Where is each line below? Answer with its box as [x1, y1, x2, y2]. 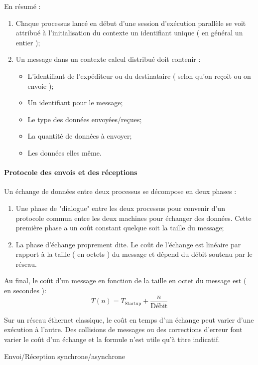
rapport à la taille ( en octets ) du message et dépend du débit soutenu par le [15, 249, 253, 259]
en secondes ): [4, 285, 46, 296]
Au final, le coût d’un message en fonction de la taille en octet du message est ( [4, 275, 247, 286]
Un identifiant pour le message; [27, 97, 123, 108]
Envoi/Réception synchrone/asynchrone [4, 351, 125, 361]
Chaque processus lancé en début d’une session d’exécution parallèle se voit [15, 17, 246, 28]
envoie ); [27, 80, 54, 91]
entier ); [15, 37, 40, 47]
